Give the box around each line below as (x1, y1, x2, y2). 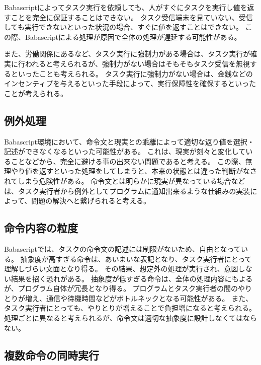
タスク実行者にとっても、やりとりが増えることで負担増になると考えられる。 (4, 303, 256, 313)
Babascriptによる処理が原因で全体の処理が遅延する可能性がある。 (25, 31, 241, 42)
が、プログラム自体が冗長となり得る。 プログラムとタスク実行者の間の (4, 283, 238, 294)
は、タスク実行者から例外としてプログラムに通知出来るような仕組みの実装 (4, 185, 250, 196)
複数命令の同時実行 (4, 347, 99, 362)
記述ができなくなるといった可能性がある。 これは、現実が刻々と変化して (4, 146, 246, 157)
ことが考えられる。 (4, 88, 67, 98)
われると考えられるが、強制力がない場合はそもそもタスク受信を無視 (25, 58, 250, 68)
